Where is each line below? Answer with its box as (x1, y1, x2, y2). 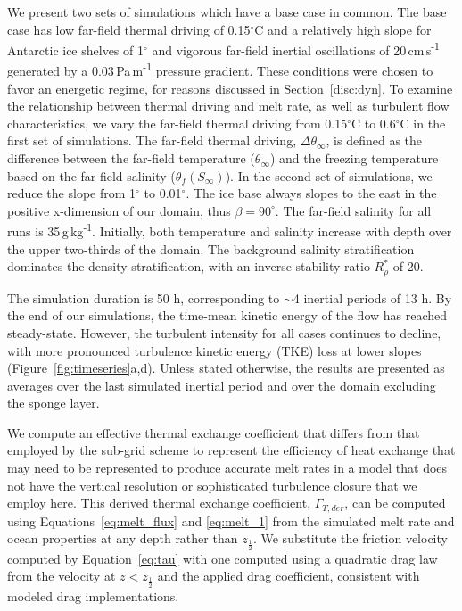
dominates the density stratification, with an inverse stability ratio (7, 257, 370, 276)
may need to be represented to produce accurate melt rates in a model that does (7, 458, 448, 477)
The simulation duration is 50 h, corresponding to (7, 288, 280, 307)
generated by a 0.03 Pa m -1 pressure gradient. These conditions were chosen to (7, 59, 433, 80)
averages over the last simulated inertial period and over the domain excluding (7, 376, 436, 394)
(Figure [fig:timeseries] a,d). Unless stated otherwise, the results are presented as (7, 359, 445, 377)
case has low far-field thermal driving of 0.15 (7, 20, 251, 38)
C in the (400, 113, 446, 132)
